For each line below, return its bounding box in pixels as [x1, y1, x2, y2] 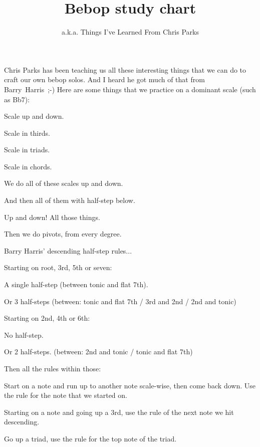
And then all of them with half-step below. [4, 195, 135, 205]
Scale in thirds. [4, 127, 50, 138]
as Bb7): [4, 94, 30, 104]
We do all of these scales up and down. [4, 178, 123, 188]
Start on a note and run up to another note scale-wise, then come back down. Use [4, 380, 255, 390]
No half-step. [4, 329, 44, 340]
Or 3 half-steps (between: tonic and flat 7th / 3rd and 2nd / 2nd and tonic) [4, 296, 236, 306]
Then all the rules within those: [4, 363, 101, 373]
